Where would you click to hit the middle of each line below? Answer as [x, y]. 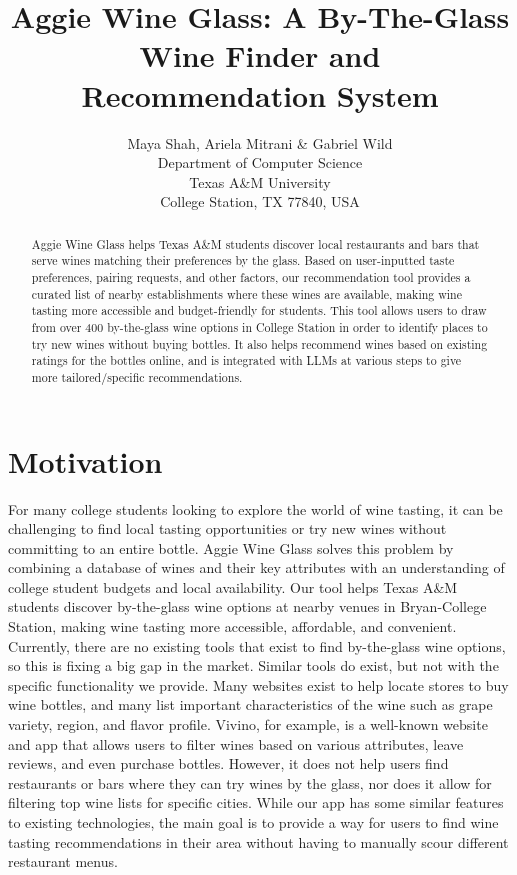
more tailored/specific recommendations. [137, 376]
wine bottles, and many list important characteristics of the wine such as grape [250, 704]
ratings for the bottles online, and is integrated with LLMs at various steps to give [246, 360]
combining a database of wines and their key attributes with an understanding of [256, 567]
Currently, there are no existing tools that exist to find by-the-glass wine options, [257, 645]
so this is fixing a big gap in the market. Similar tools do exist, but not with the [253, 665]
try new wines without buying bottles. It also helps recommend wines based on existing [259, 343]
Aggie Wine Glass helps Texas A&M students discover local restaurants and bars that [255, 243]
